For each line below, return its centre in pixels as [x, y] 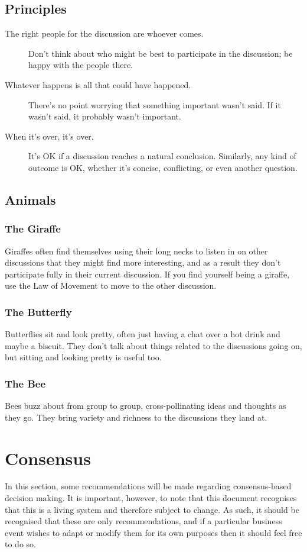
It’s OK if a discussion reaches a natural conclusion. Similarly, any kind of [162, 156]
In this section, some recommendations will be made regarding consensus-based [148, 486]
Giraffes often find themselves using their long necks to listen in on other [136, 251]
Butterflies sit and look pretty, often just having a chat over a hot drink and [143, 334]
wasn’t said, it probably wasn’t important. [105, 116]
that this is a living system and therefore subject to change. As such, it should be [152, 509]
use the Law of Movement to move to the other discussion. [111, 285]
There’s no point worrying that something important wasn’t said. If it [155, 104]
